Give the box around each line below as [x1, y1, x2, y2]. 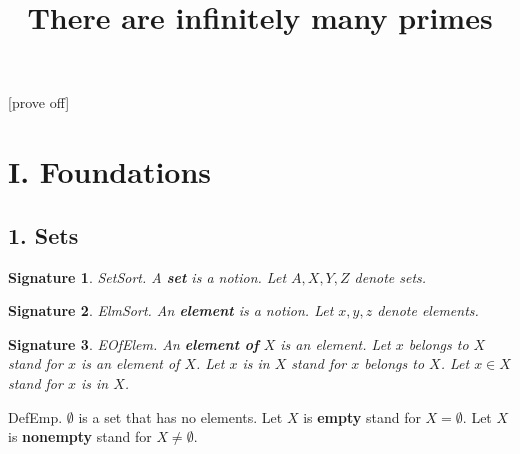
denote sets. [354, 266, 427, 287]
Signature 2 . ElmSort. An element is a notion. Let [8, 300, 334, 321]
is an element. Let [280, 333, 391, 354]
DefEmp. [8, 406, 63, 427]
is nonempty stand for [8, 426, 152, 447]
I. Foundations [8, 151, 212, 192]
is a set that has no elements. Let [78, 406, 283, 427]
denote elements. [377, 300, 479, 321]
